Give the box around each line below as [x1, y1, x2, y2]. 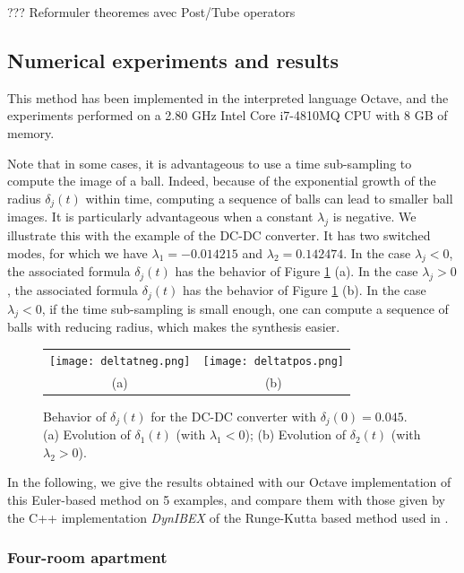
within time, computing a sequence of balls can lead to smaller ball [85, 188, 453, 207]
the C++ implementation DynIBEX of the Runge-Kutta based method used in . [7, 508, 449, 526]
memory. [7, 123, 55, 142]
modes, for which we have [7, 243, 148, 262]
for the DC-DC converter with [150, 406, 316, 425]
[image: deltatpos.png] [202, 354, 344, 368]
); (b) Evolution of [245, 425, 347, 444]
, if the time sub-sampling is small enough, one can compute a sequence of [41, 299, 449, 317]
